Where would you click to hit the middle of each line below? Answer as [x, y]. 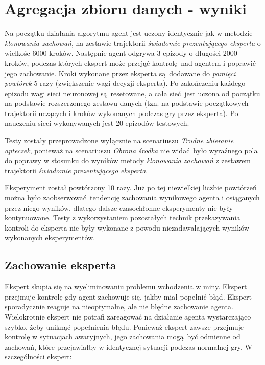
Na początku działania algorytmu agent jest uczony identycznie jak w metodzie [129, 33]
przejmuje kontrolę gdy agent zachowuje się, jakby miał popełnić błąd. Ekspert [128, 296]
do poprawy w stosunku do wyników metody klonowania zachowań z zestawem [128, 160]
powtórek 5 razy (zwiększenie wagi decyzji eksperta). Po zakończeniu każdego [125, 83]
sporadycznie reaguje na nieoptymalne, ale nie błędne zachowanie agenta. [119, 306]
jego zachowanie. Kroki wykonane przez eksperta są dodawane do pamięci [120, 73]
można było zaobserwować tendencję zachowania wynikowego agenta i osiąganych [132, 198]
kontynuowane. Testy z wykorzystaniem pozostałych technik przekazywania [123, 218]
